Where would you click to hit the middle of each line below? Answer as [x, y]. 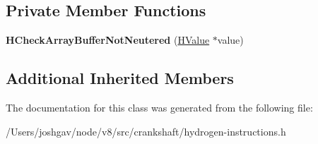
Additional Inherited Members [120, 78]
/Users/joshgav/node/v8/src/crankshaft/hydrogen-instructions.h [146, 131]
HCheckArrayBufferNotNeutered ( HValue [108, 40]
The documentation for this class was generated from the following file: [159, 107]
